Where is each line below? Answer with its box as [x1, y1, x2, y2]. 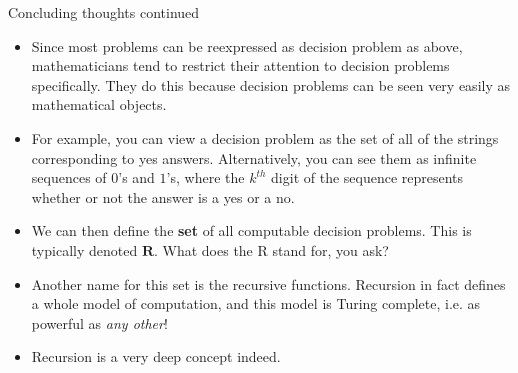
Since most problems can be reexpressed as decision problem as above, [31, 35, 463, 56]
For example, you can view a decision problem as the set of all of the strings [31, 127, 499, 148]
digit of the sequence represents [271, 167, 464, 188]
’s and [118, 167, 155, 188]
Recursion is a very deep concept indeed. [31, 346, 281, 367]
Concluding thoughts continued [8, 2, 200, 22]
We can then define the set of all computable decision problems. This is [31, 220, 472, 241]
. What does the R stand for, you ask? [153, 239, 389, 260]
